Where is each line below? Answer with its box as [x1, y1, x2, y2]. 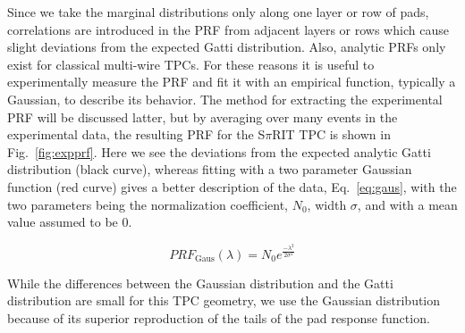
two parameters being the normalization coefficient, [7, 195, 289, 213]
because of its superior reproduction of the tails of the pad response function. [7, 309, 430, 328]
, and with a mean [357, 195, 458, 213]
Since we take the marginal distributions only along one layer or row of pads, [7, 3, 429, 21]
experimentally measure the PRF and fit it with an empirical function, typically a [7, 72, 456, 91]
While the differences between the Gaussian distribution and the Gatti [7, 273, 393, 292]
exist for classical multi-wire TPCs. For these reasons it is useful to [7, 54, 375, 73]
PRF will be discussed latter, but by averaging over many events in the [7, 107, 398, 126]
